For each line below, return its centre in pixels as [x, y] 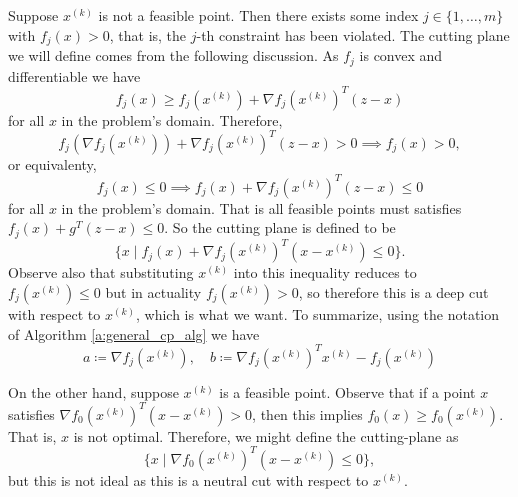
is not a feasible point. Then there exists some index [258, 15]
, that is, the [148, 34]
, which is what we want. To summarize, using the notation [317, 313]
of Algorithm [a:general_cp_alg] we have [134, 333]
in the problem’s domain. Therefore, [172, 119]
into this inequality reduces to [325, 272]
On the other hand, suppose [93, 391]
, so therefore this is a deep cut [393, 291]
